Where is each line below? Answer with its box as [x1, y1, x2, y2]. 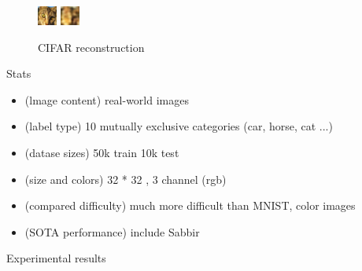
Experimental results [6, 250, 106, 266]
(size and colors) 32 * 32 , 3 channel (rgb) [24, 170, 227, 187]
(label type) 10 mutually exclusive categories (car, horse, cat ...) [24, 118, 333, 134]
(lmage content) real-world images [24, 91, 189, 108]
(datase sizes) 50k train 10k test [24, 144, 179, 160]
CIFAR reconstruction [38, 38, 145, 55]
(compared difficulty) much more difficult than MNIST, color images [24, 197, 356, 214]
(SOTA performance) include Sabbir [24, 223, 200, 240]
